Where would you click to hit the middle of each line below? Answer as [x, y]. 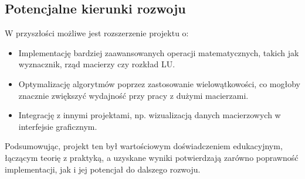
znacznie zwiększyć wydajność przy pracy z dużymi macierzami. [133, 95]
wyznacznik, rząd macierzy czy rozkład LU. [97, 64]
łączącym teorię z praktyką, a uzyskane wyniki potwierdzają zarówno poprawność [152, 157]
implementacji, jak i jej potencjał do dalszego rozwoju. [103, 169]
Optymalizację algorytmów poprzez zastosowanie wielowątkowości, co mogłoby [159, 83]
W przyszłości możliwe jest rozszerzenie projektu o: [97, 33]
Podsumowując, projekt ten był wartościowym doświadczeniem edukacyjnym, [144, 146]
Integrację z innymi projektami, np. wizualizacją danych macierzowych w [150, 115]
